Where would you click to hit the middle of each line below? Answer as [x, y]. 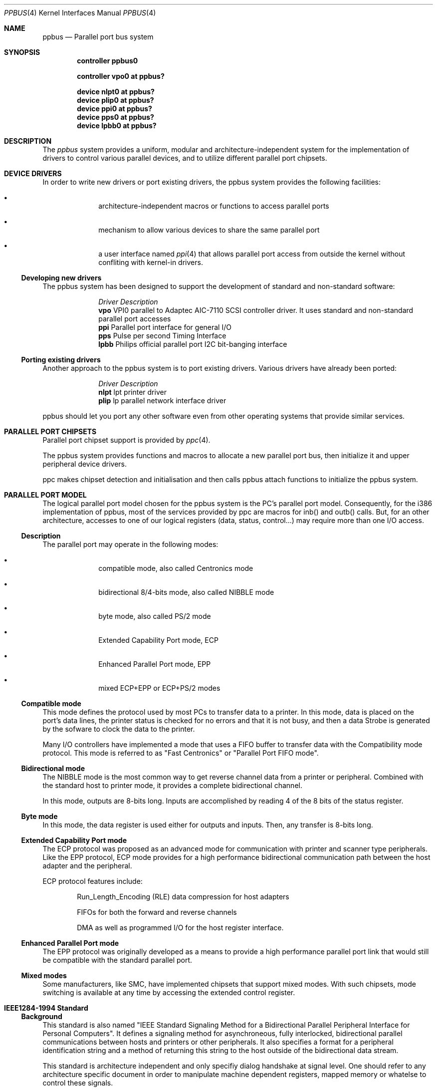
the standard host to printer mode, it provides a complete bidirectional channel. [172, 785]
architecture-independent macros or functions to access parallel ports [214, 206]
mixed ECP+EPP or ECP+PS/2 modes [159, 688]
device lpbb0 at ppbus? [117, 126]
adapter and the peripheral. [87, 866]
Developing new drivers [61, 278]
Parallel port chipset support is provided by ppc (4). [126, 440]
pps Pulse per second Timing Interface [162, 336]
